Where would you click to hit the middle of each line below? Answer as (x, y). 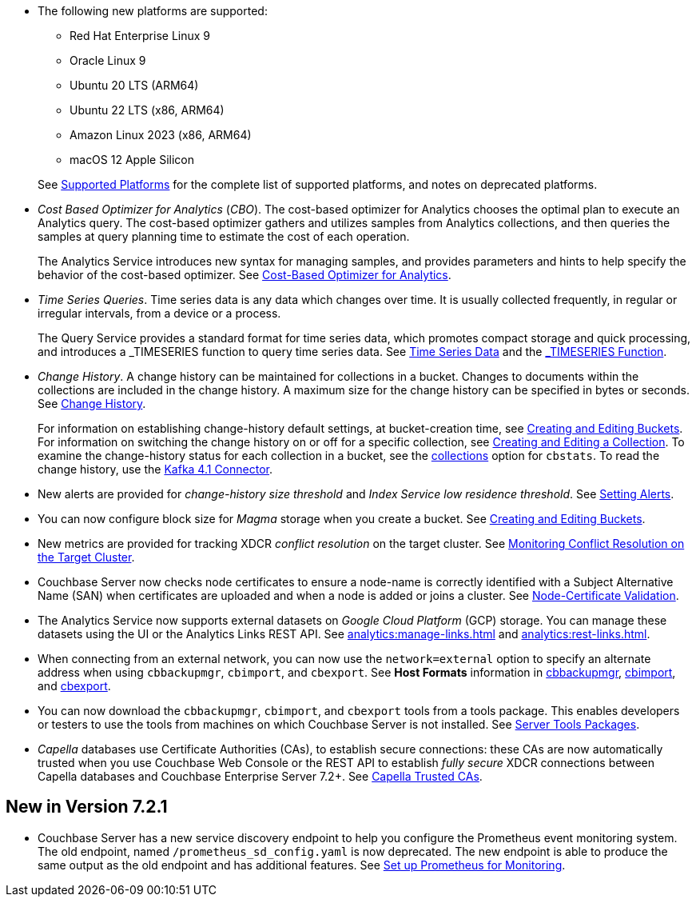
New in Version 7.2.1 (87, 807)
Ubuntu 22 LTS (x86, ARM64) (147, 110)
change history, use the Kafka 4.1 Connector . (155, 469)
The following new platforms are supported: (153, 11)
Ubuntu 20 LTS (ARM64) (134, 85)
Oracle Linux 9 (108, 60)
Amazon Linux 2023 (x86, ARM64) (161, 135)
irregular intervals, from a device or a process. (159, 313)
